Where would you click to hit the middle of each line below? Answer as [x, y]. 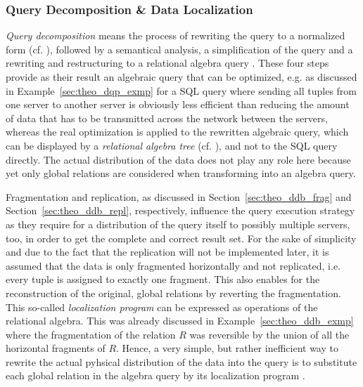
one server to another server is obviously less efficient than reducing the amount [178, 104]
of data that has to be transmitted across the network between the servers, [167, 118]
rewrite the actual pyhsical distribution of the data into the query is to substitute [181, 361]
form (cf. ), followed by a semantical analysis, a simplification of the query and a [179, 49]
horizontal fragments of [56, 348]
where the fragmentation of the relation [91, 334]
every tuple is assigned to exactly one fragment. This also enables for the [163, 279]
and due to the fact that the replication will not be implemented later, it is [167, 252]
